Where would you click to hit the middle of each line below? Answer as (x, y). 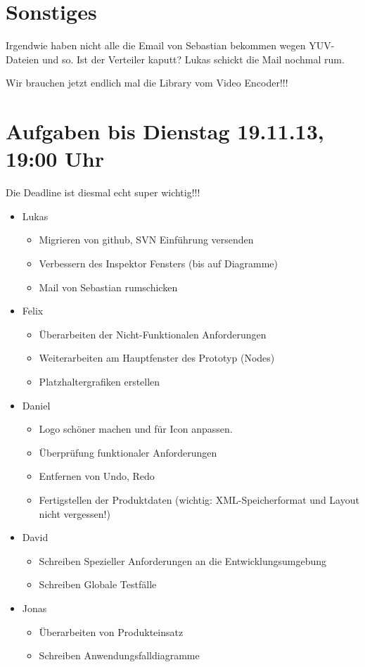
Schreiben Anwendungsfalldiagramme (119, 655)
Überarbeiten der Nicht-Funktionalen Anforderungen (153, 334)
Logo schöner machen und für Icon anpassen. (136, 429)
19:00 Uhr (55, 159)
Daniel (36, 405)
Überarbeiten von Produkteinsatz (111, 631)
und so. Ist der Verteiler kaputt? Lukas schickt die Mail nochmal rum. (193, 59)
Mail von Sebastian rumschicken (108, 287)
